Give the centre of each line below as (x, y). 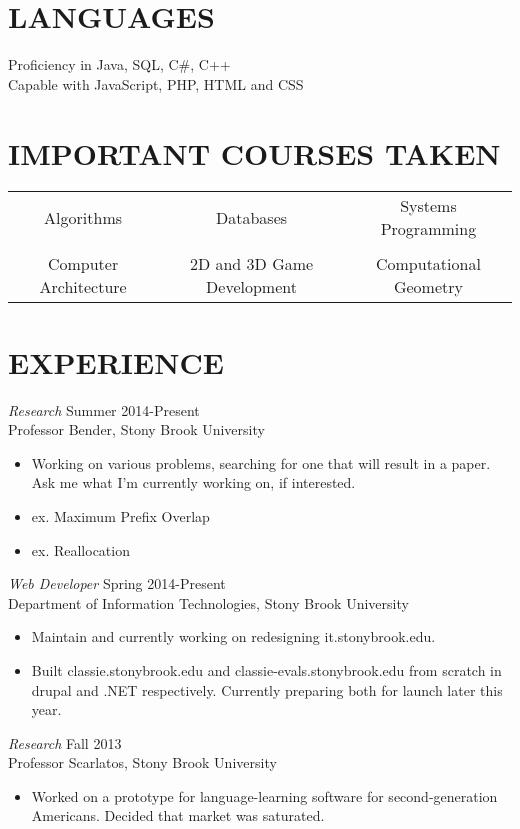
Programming (428, 229)
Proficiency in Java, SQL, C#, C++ (119, 64)
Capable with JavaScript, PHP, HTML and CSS (156, 83)
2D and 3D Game (251, 264)
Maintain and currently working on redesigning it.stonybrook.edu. (233, 636)
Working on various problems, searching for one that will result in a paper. (261, 462)
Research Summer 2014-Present (104, 409)
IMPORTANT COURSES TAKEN (254, 152)
